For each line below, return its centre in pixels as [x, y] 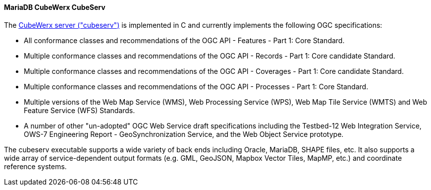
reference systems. [35, 166]
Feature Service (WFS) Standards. [80, 110]
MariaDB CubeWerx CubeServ [55, 7]
